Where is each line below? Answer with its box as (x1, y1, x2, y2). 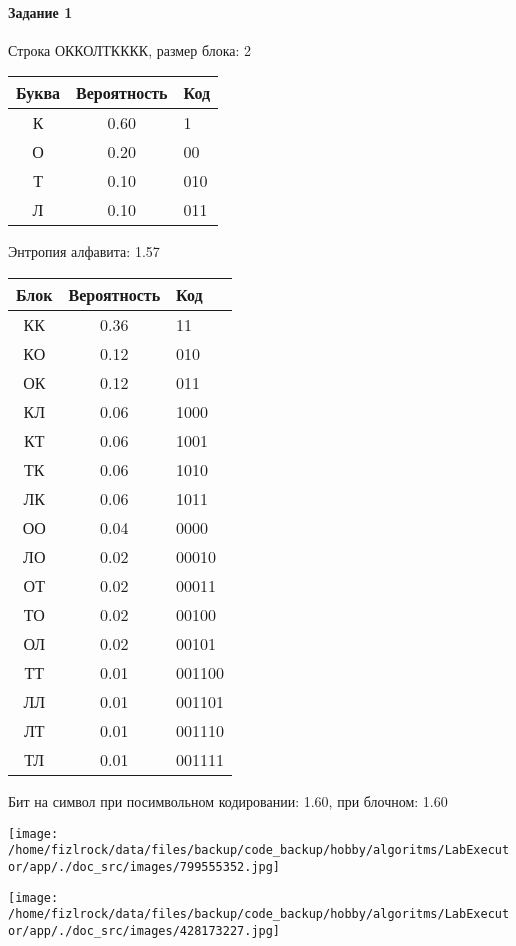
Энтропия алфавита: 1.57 (8, 241, 160, 262)
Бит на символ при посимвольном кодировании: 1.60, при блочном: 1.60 (8, 790, 448, 811)
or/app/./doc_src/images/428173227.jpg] (8, 923, 281, 938)
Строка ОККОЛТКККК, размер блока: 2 (8, 39, 252, 60)
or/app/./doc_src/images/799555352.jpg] (8, 859, 281, 874)
